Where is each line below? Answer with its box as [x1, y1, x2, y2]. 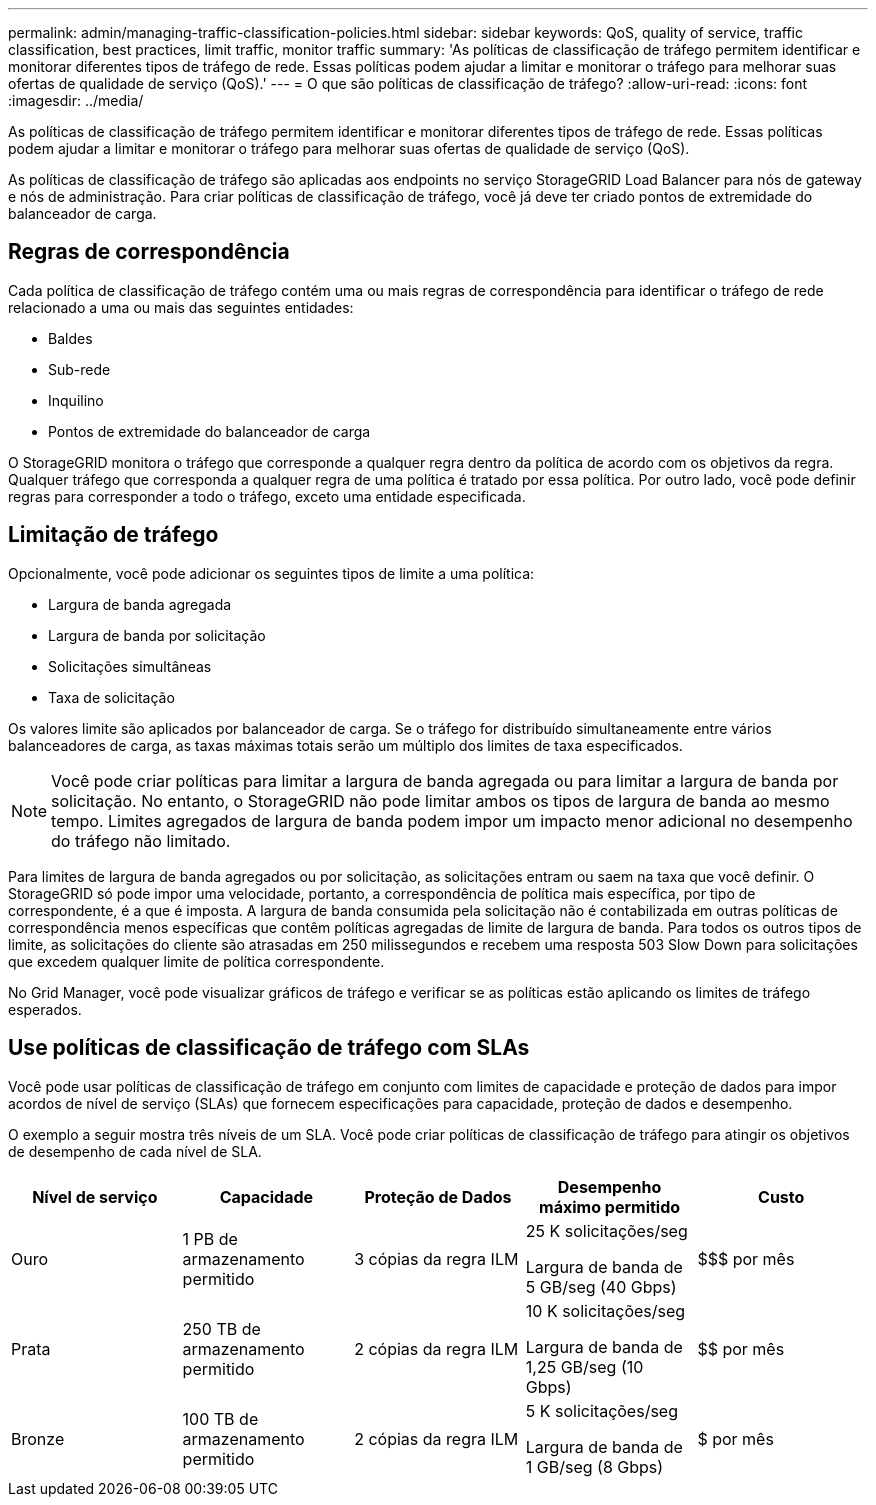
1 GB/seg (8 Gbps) [525, 1456, 664, 1477]
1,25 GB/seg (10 [525, 1356, 644, 1377]
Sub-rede [48, 360, 111, 378]
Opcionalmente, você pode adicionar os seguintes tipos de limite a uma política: [8, 564, 535, 582]
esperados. [8, 1000, 82, 1018]
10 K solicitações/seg [525, 1300, 686, 1321]
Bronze [11, 1428, 65, 1449]
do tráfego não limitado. [51, 830, 231, 851]
